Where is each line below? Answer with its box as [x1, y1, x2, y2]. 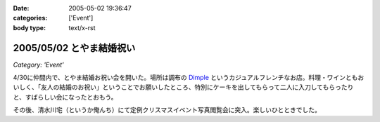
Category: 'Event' [13, 60, 64, 69]
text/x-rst [68, 23, 96, 32]
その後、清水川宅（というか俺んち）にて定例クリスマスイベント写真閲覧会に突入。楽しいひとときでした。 [13, 106, 322, 114]
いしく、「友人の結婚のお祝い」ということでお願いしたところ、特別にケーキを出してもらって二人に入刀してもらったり [13, 83, 354, 91]
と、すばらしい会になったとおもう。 [13, 93, 118, 101]
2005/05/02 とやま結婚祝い [13, 42, 136, 54]
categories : [13, 14, 48, 22]
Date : [13, 4, 30, 12]
